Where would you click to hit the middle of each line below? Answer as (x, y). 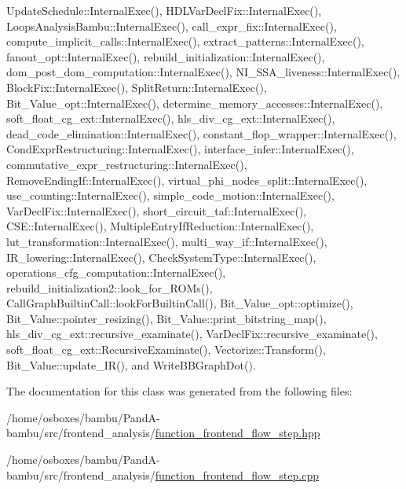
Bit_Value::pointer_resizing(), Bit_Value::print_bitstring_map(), (166, 318)
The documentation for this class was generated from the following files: (179, 391)
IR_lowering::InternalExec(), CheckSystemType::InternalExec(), (161, 257)
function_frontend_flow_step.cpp (237, 474)
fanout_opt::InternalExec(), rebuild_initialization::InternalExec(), (166, 56)
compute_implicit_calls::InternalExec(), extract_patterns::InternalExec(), (185, 41)
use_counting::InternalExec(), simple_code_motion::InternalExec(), (170, 195)
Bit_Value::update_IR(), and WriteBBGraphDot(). (131, 364)
